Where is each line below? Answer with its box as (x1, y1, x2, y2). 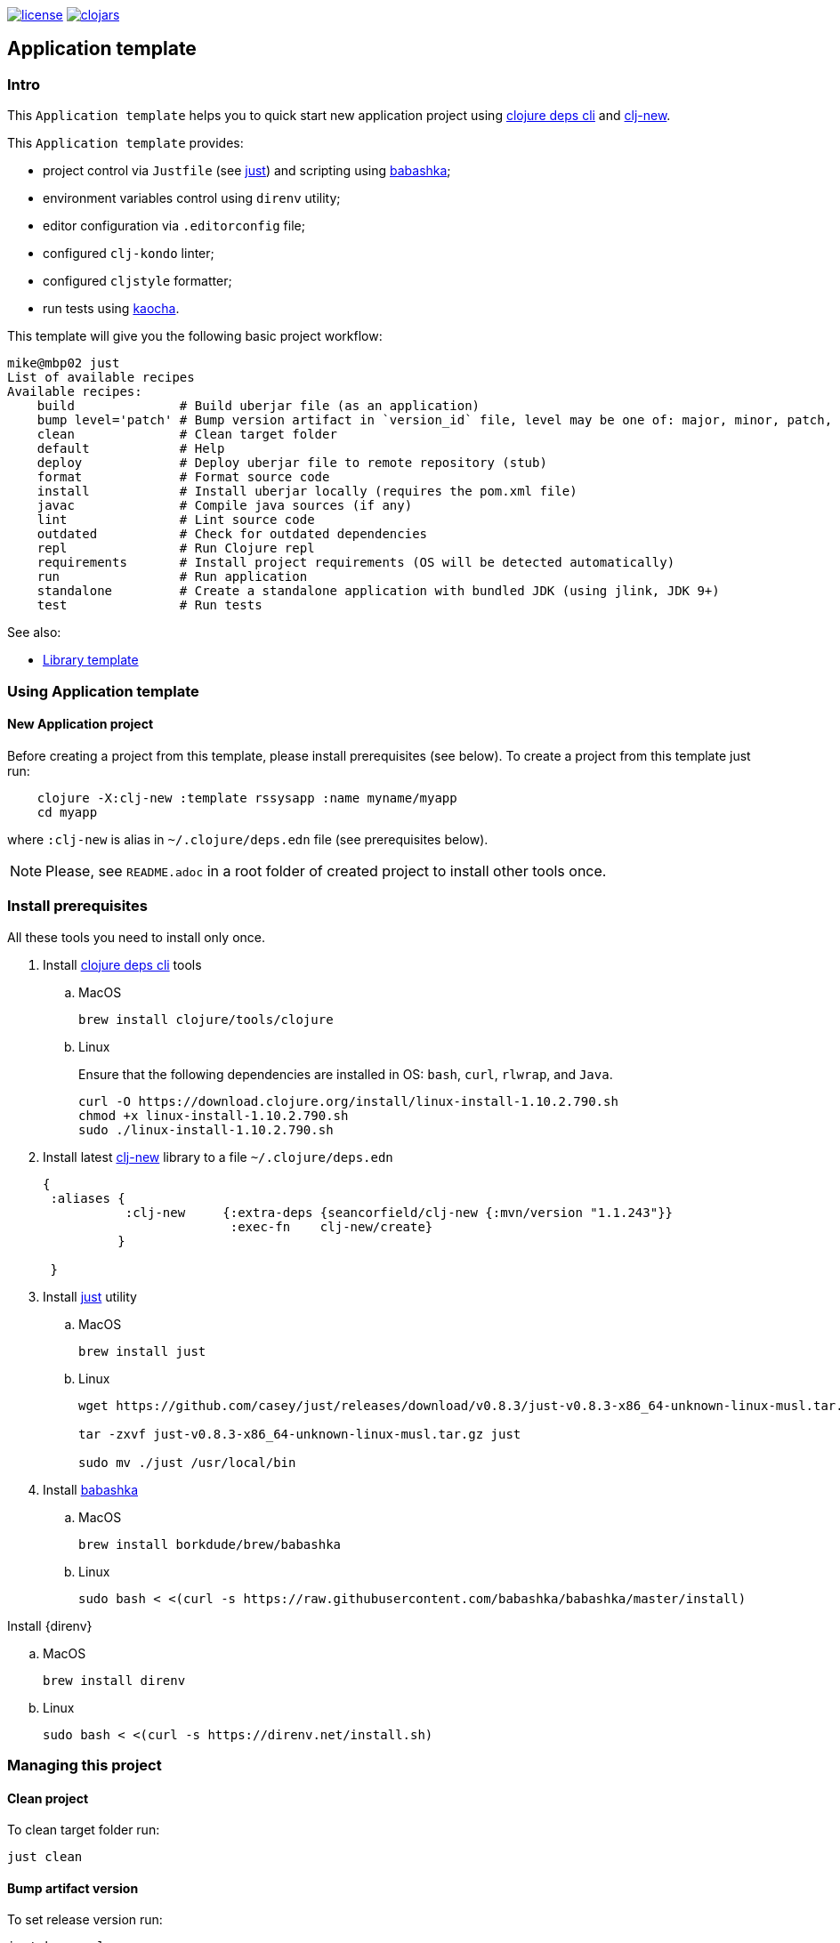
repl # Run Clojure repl (36, 541, 315, 556)
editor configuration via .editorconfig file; (43, 218, 305, 234)
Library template (43, 652, 139, 668)
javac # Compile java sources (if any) (36, 498, 413, 513)
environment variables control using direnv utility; (43, 190, 341, 206)
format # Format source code (36, 470, 330, 485)
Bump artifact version (7, 1880, 139, 1896)
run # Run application (36, 569, 308, 585)
